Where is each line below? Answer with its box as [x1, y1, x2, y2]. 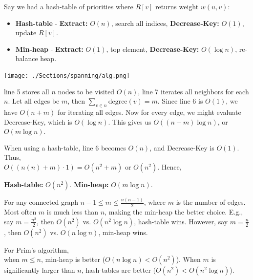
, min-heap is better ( [41, 254, 105, 264]
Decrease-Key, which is [4, 116, 72, 127]
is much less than [46, 207, 99, 217]
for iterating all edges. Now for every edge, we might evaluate [57, 107, 241, 117]
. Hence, [157, 161, 182, 172]
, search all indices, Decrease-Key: [111, 18, 219, 28]
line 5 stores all [4, 86, 49, 96]
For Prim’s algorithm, [4, 244, 69, 255]
